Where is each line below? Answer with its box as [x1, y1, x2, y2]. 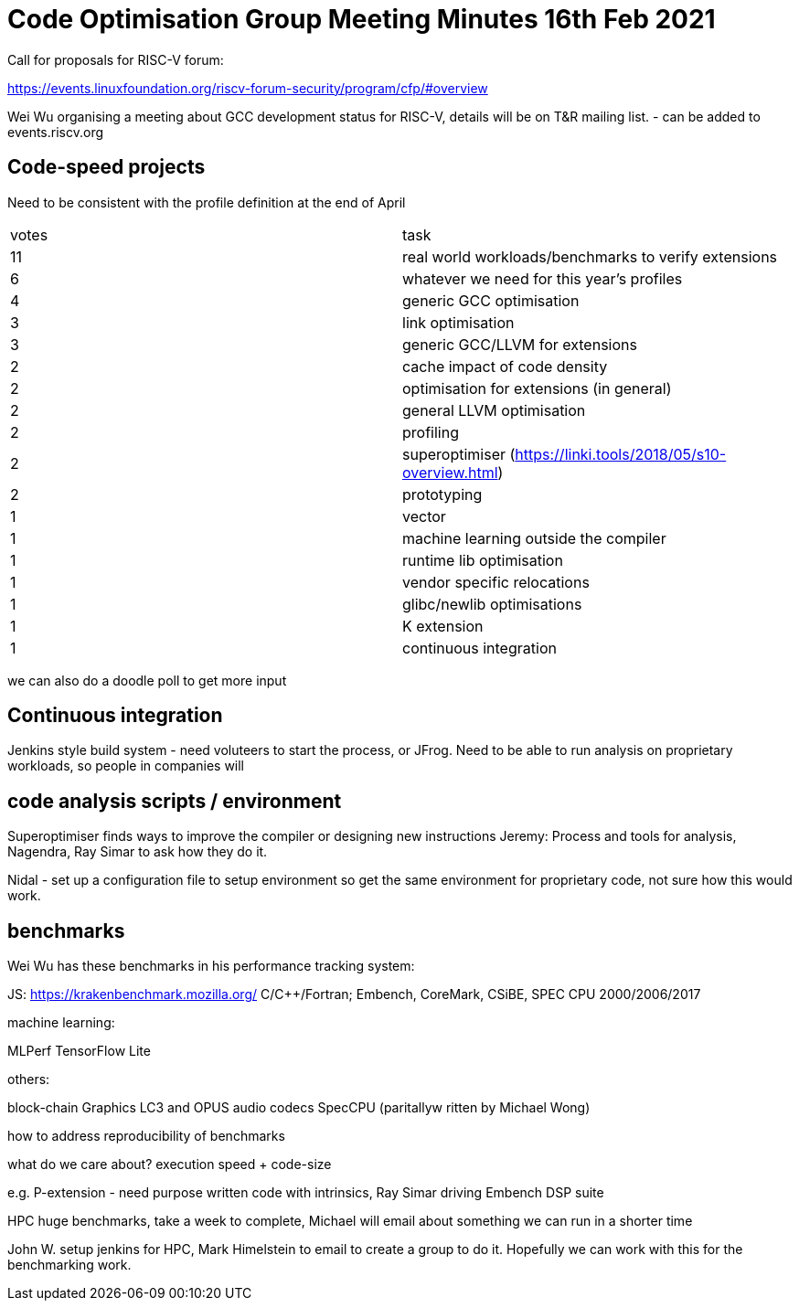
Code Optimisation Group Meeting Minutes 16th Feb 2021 [7, 4, 716, 35]
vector [402, 506, 446, 526]
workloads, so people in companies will [7, 758, 245, 774]
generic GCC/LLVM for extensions [402, 335, 637, 354]
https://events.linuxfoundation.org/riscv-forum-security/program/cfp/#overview [7, 80, 488, 96]
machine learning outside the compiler [402, 528, 666, 548]
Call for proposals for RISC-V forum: [7, 51, 224, 68]
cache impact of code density [402, 356, 608, 376]
